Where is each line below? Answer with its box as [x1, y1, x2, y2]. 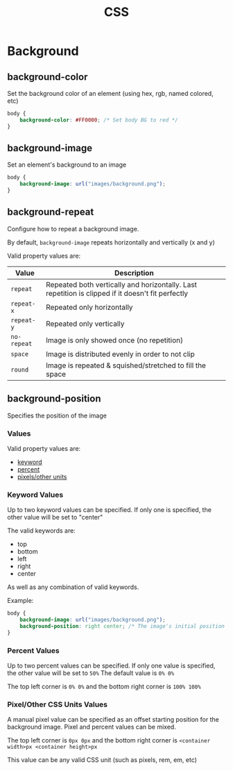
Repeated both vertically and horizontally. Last [46, 279, 198, 289]
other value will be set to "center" [7, 513, 103, 522]
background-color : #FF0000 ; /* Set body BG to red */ [19, 116, 178, 124]
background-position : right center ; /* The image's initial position [19, 623, 225, 630]
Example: [7, 597, 34, 605]
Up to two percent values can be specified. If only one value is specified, [7, 661, 216, 670]
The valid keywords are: [7, 527, 76, 535]
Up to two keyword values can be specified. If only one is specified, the [7, 506, 212, 514]
